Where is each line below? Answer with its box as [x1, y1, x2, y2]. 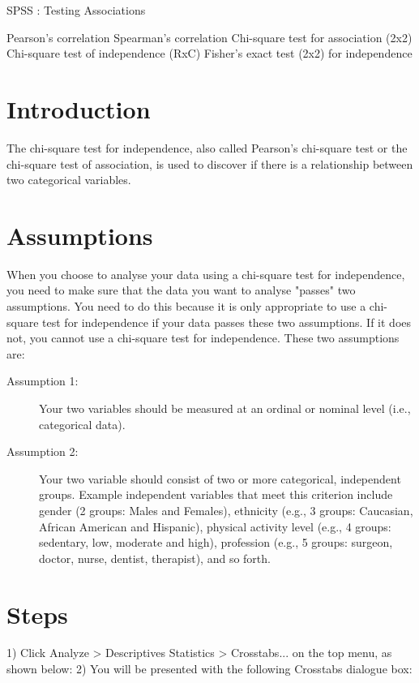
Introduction [6, 92, 151, 125]
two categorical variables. [6, 171, 131, 188]
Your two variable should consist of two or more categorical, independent [39, 470, 401, 487]
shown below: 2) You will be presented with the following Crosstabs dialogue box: [6, 660, 413, 677]
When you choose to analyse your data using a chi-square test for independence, [6, 265, 405, 282]
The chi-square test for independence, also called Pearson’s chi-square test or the [6, 139, 408, 156]
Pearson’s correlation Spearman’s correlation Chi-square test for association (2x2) [6, 28, 413, 45]
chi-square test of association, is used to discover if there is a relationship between [6, 155, 413, 172]
